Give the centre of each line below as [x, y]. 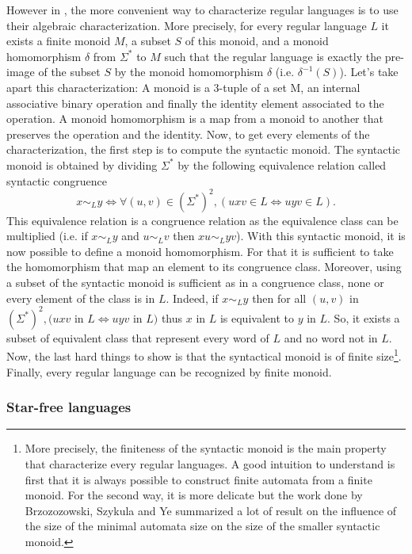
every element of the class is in [81, 298]
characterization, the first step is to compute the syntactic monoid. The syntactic [204, 149]
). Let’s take [369, 72]
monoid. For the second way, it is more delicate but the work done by [194, 495]
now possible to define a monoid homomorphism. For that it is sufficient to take [200, 251]
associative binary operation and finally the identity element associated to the [195, 103]
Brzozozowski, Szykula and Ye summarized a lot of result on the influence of [211, 510]
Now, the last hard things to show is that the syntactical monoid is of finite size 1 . [204, 355]
